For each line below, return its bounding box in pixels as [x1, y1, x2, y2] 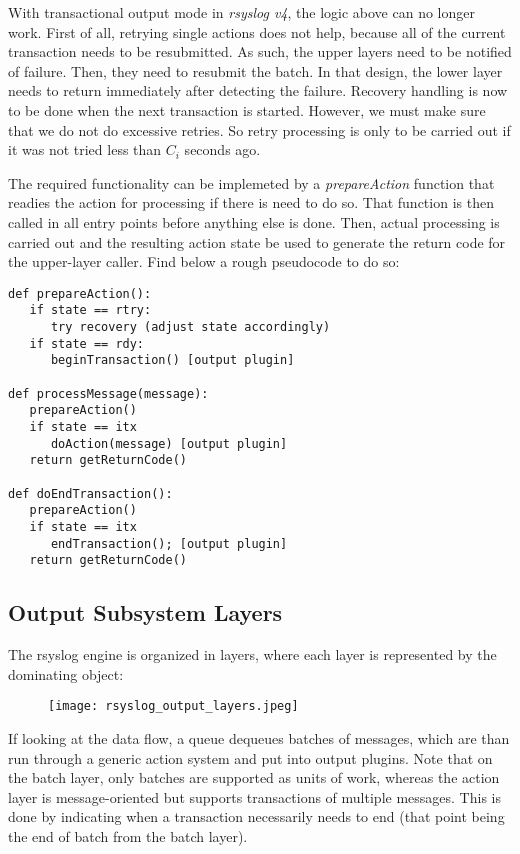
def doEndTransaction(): [8, 486, 173, 501]
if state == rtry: [29, 303, 152, 318]
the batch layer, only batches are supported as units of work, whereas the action [8, 767, 500, 788]
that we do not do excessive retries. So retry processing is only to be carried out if [8, 119, 511, 140]
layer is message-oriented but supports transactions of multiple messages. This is [8, 786, 501, 807]
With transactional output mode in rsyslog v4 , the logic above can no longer [8, 2, 475, 22]
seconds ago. [184, 139, 261, 160]
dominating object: [8, 663, 124, 684]
